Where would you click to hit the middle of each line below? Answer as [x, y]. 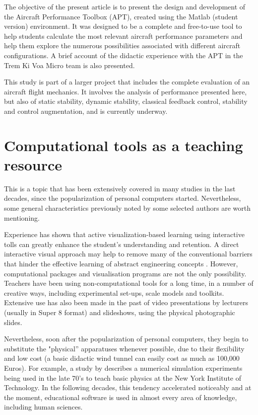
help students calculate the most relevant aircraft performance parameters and [123, 36]
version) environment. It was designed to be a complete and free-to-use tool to [123, 26]
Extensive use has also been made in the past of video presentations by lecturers [126, 302]
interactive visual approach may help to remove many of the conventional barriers [128, 254]
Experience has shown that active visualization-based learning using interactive [124, 234]
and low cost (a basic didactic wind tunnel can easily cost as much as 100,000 [122, 358]
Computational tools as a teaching [124, 145]
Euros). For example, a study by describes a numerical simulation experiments [123, 368]
